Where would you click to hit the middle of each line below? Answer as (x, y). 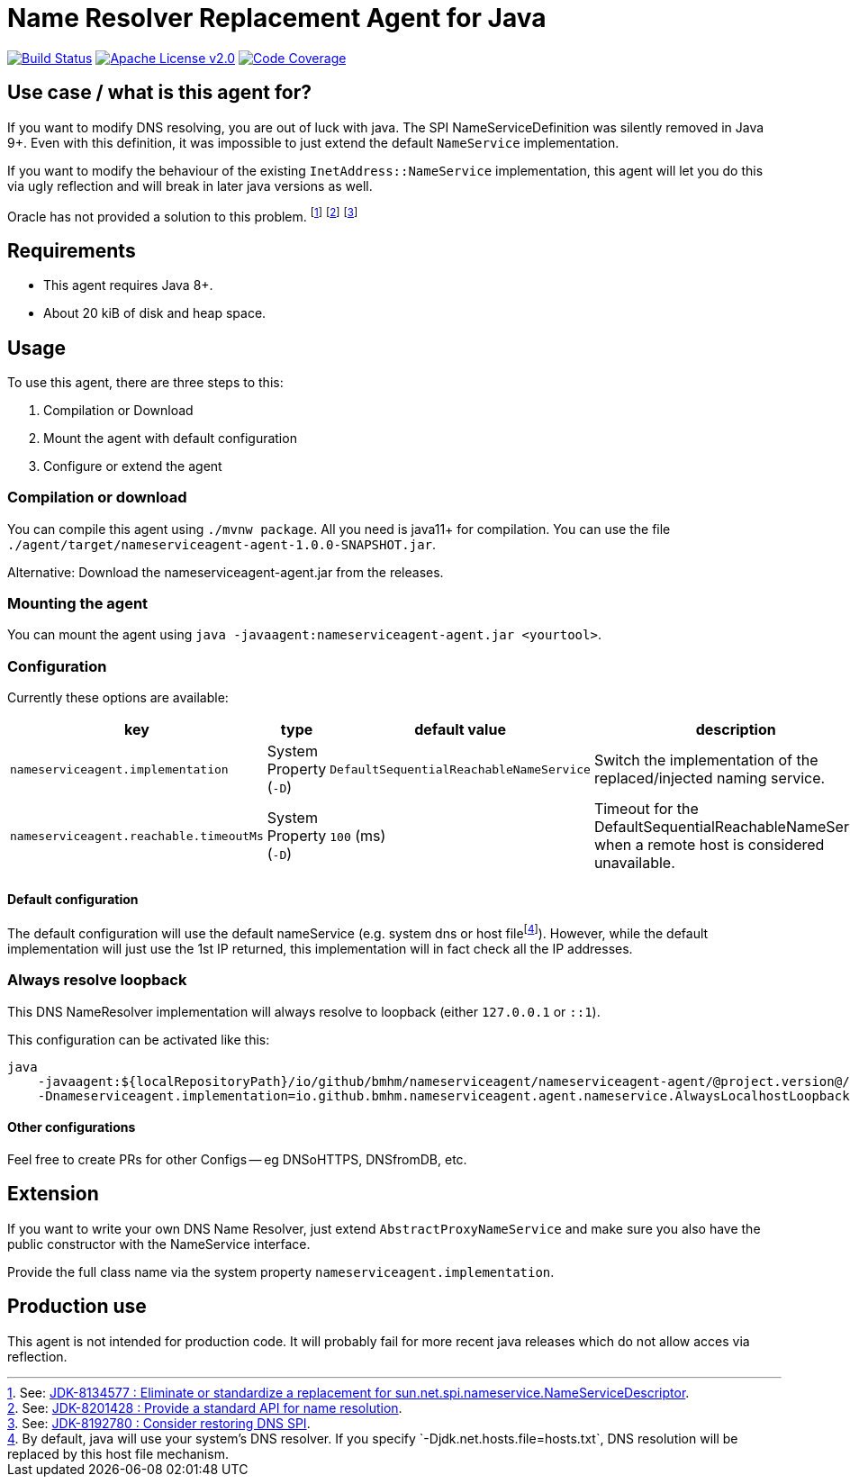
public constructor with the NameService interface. (159, 1244)
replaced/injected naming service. (710, 778)
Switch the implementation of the (706, 760)
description (736, 730)
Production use (77, 1307)
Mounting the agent (78, 604)
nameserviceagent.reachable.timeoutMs (137, 836)
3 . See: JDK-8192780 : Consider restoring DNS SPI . (159, 1423)
